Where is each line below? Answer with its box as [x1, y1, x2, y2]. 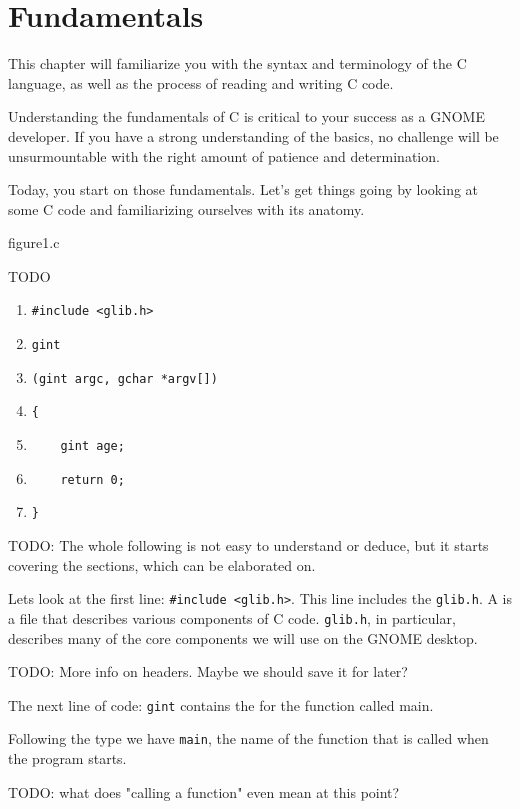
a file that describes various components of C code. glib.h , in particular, [8, 607, 456, 628]
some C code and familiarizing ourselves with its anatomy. [8, 198, 365, 219]
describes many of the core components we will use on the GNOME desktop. [8, 627, 478, 648]
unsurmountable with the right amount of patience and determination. [8, 145, 440, 166]
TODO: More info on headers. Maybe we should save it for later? [8, 661, 408, 682]
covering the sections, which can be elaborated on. [8, 554, 316, 575]
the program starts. [8, 748, 127, 769]
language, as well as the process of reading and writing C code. [8, 72, 394, 93]
